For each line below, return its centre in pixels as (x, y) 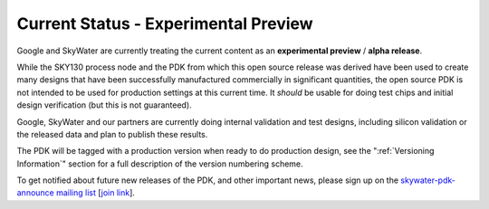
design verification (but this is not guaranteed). (104, 105)
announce (35, 193)
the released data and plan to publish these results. (112, 134)
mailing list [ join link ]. (96, 193)
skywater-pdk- (428, 180)
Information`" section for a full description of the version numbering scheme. (160, 164)
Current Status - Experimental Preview (165, 24)
